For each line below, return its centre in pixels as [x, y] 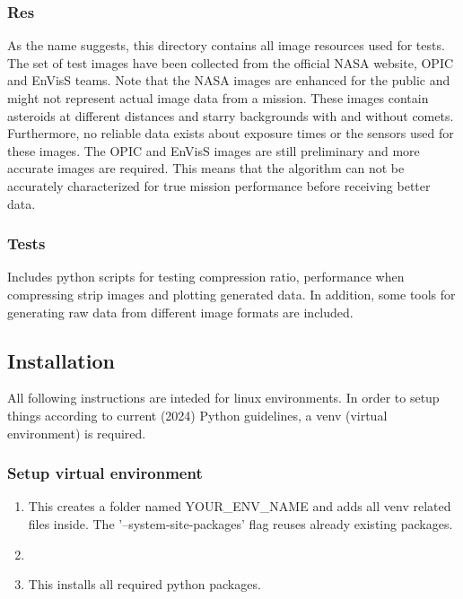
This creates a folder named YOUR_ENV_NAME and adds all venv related [240, 506]
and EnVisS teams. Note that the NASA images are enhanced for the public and [229, 80]
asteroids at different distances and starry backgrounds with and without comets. [231, 115]
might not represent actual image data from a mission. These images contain [218, 98]
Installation [61, 360]
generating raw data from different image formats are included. [180, 312]
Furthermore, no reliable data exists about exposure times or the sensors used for [231, 133]
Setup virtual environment [105, 473]
